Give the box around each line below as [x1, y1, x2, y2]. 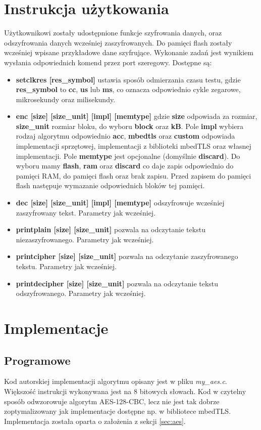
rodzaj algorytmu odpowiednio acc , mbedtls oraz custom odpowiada [16, 131, 235, 141]
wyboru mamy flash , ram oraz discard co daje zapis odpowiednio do [16, 160, 234, 171]
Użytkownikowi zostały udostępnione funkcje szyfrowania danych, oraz [4, 27, 222, 38]
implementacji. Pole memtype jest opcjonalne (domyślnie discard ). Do [16, 150, 240, 161]
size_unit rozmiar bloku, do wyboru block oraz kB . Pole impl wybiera [16, 120, 243, 131]
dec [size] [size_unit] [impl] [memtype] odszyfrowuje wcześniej [16, 197, 225, 208]
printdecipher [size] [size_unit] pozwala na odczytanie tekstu [16, 278, 219, 288]
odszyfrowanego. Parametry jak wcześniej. [16, 288, 146, 298]
